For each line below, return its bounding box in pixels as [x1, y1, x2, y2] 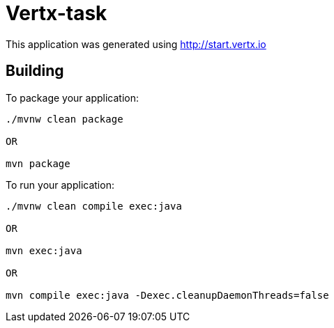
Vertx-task [6, 1, 107, 25]
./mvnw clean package [6, 113, 123, 125]
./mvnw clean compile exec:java [6, 200, 182, 212]
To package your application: [6, 91, 139, 104]
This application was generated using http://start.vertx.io [6, 38, 266, 50]
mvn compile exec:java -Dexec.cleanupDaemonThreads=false [6, 289, 329, 301]
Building [6, 62, 64, 80]
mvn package [6, 157, 70, 169]
